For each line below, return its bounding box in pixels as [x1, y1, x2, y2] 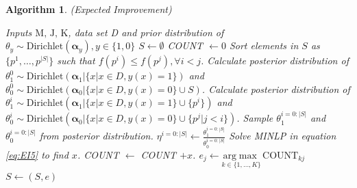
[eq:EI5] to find [5, 147, 69, 161]
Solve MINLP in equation [229, 129, 336, 143]
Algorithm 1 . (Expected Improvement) [5, 2, 172, 16]
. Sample [236, 111, 273, 125]
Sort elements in [229, 38, 299, 53]
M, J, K [35, 28, 69, 38]
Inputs [5, 25, 32, 39]
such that [57, 53, 95, 68]
